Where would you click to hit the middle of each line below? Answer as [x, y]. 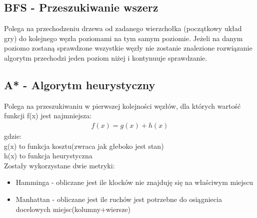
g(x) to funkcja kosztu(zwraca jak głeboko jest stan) [84, 146]
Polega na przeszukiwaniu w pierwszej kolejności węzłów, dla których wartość [122, 105]
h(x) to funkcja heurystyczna [48, 156]
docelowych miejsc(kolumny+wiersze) [73, 209]
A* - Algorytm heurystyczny [80, 84]
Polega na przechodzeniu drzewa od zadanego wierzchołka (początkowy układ [123, 28]
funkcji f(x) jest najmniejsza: [48, 116]
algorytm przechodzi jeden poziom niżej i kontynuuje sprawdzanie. [106, 57]
